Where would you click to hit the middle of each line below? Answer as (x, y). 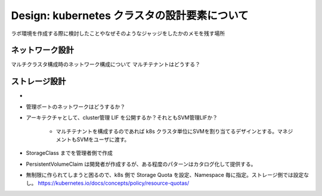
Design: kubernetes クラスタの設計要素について (130, 15)
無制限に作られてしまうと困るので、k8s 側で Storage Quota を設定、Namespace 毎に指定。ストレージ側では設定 (165, 175)
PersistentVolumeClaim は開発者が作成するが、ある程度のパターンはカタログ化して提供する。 (141, 164)
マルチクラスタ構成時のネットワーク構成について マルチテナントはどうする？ (106, 64)
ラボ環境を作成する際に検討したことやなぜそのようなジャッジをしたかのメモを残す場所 (118, 33)
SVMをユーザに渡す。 (103, 139)
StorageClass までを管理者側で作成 (69, 153)
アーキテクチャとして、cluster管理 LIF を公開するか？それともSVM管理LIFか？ (122, 118)
